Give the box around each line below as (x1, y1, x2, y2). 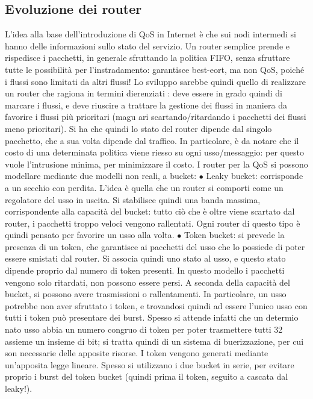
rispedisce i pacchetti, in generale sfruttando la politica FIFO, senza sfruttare (5, 51, 290, 64)
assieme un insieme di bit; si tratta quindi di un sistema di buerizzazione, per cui (5, 335, 304, 347)
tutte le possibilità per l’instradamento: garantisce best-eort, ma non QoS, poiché (5, 63, 305, 75)
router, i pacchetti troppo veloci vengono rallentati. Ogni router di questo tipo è (5, 216, 300, 229)
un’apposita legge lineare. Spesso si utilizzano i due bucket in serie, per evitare (5, 358, 294, 371)
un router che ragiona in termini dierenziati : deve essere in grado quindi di (5, 87, 282, 99)
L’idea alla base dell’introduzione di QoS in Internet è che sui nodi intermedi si (5, 28, 296, 40)
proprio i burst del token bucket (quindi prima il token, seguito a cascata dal (5, 370, 288, 383)
